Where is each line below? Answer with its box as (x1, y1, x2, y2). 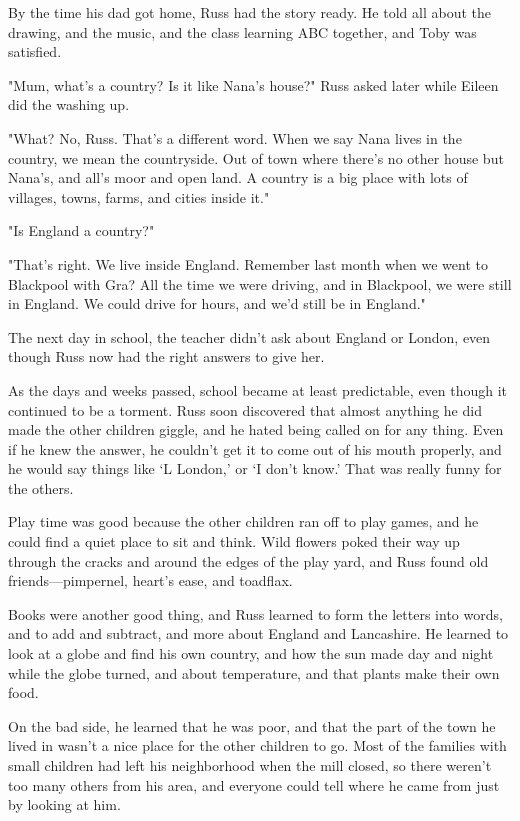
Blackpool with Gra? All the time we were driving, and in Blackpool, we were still (8, 273, 512, 294)
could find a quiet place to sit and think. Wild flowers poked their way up (8, 531, 460, 552)
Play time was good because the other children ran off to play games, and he (8, 511, 479, 532)
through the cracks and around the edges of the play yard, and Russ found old (8, 550, 489, 571)
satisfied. (8, 41, 62, 62)
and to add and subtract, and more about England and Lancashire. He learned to (8, 623, 509, 644)
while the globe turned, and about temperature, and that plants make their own (8, 662, 500, 683)
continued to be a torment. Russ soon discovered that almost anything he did (8, 399, 482, 420)
